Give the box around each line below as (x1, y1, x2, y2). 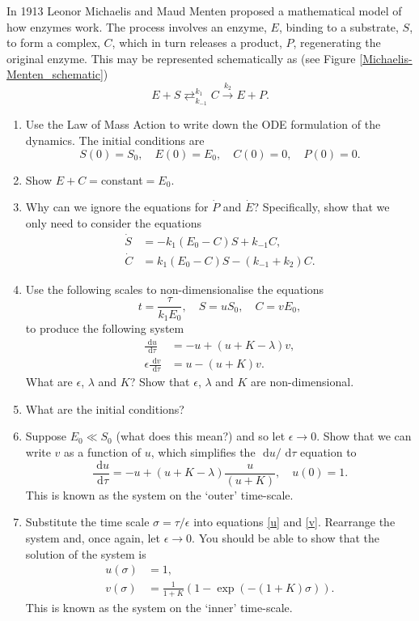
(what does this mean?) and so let (116, 427, 286, 444)
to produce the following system (25, 319, 184, 336)
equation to (299, 444, 357, 461)
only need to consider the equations (25, 214, 201, 231)
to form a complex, (6, 34, 100, 51)
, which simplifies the (150, 444, 256, 461)
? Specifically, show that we (253, 198, 390, 215)
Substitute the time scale (25, 513, 150, 530)
